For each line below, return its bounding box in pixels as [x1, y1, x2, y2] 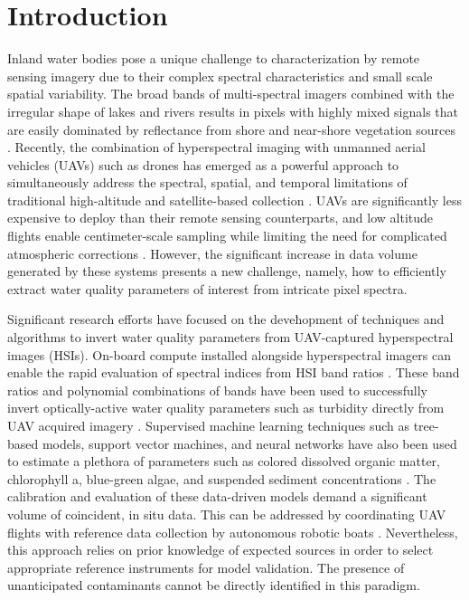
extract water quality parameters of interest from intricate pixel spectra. [7, 279, 408, 298]
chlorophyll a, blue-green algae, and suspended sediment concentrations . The [7, 469, 436, 488]
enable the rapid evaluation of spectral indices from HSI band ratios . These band [7, 363, 460, 382]
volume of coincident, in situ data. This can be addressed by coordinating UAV [7, 504, 446, 523]
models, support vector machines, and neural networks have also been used [42, 433, 457, 452]
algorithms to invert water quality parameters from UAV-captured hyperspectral [7, 328, 454, 347]
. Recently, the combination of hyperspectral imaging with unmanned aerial [7, 138, 426, 157]
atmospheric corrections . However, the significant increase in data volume [7, 243, 417, 262]
